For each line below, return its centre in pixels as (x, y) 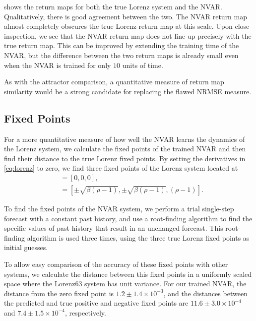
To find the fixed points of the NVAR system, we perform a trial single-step (119, 208)
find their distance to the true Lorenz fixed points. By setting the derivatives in (125, 158)
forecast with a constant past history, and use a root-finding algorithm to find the (128, 218)
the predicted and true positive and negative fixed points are (96, 303)
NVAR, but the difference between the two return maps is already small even (121, 55)
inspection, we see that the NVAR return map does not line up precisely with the (128, 35)
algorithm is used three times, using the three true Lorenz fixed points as (138, 237)
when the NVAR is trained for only (58, 65)
